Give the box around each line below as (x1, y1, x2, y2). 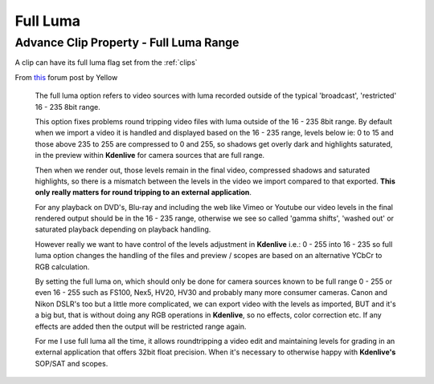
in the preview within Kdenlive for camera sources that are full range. (35, 151, 265, 160)
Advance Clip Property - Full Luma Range (14, 35, 240, 50)
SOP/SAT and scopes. (35, 358, 108, 368)
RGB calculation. (35, 261, 90, 272)
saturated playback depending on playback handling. (35, 224, 211, 234)
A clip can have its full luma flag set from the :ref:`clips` (14, 58, 198, 67)
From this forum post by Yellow (14, 72, 118, 82)
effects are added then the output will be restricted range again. (35, 321, 247, 331)
